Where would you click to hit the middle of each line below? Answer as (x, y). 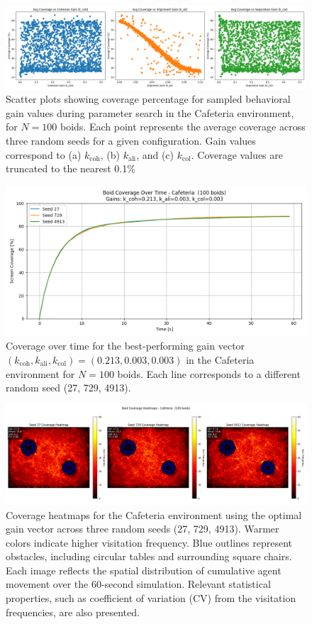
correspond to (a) (44, 154)
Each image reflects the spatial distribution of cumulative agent (144, 570)
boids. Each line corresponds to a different (209, 373)
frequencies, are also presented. (73, 612)
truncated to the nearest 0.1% (71, 168)
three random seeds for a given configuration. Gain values (131, 140)
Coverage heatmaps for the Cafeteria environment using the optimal (154, 514)
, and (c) (155, 154)
